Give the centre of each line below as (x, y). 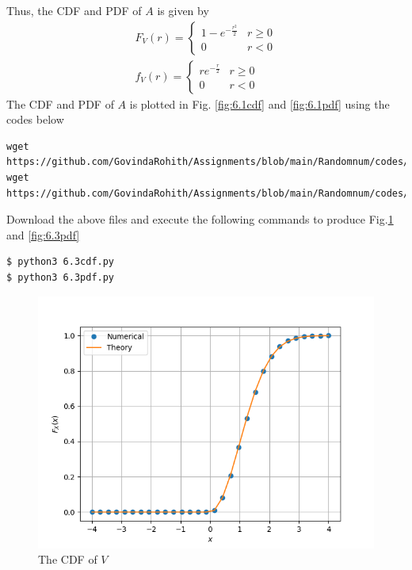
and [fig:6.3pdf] (43, 234)
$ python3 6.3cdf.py (61, 262)
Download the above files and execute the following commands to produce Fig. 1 (200, 219)
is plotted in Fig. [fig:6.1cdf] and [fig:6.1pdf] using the (259, 103)
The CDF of (68, 559)
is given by (183, 10)
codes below (35, 119)
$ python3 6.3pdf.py (61, 277)
